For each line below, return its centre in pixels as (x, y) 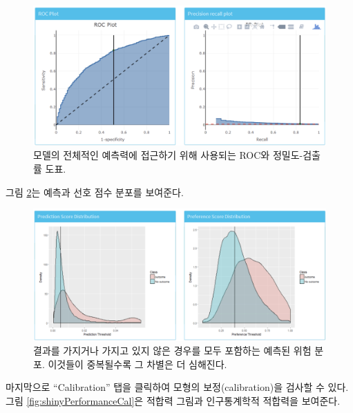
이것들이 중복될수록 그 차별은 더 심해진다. (137, 364)
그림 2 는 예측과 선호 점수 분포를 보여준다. (95, 192)
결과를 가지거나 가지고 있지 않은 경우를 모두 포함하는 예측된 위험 (172, 350)
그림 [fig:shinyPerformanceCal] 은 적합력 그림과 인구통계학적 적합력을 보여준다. (173, 400)
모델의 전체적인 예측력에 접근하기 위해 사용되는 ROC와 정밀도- (168, 155)
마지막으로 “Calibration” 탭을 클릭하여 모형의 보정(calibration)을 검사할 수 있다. (177, 387)
